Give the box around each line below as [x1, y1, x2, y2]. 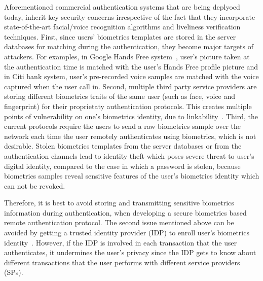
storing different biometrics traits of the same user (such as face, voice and [4, 91, 236, 101]
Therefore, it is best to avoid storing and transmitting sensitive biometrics [4, 197, 234, 208]
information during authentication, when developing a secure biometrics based [4, 207, 247, 218]
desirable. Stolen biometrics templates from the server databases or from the [4, 140, 242, 151]
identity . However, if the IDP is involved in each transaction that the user [4, 237, 237, 248]
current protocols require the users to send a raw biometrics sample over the [4, 121, 241, 131]
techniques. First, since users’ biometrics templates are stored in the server [4, 31, 236, 42]
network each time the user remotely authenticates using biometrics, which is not [4, 130, 256, 141]
